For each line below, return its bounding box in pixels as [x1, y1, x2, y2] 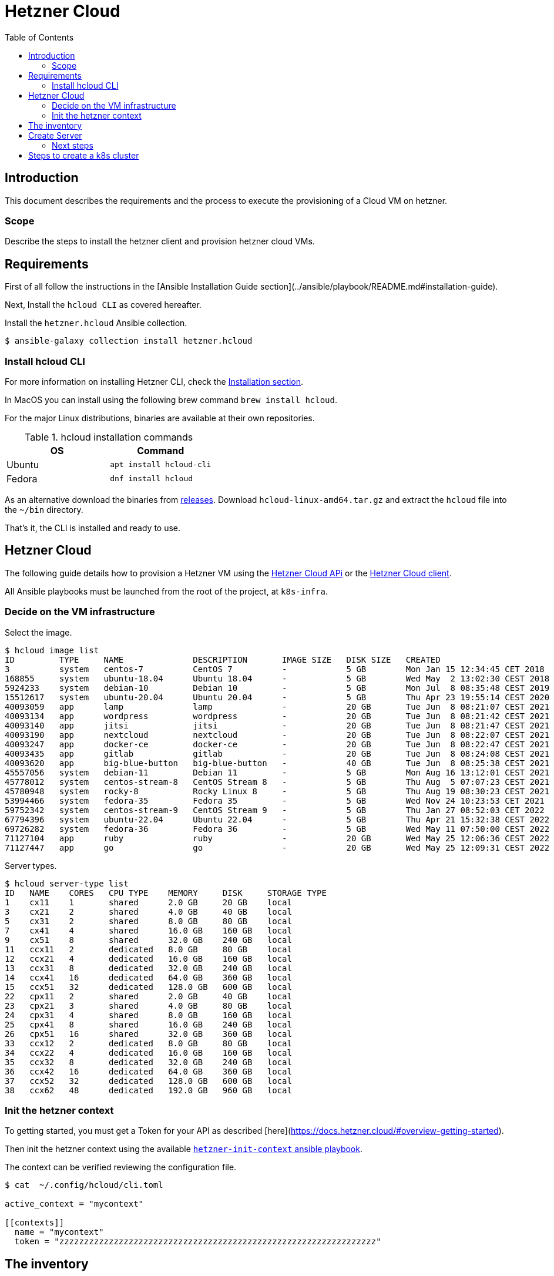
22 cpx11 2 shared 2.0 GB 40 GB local [5, 991, 292, 1001]
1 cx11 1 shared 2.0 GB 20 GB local [5, 897, 292, 907]
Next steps [52, 140, 93, 150]
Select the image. [5, 627, 72, 637]
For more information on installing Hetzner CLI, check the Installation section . [5, 376, 304, 387]
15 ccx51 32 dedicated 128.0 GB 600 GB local [5, 982, 292, 992]
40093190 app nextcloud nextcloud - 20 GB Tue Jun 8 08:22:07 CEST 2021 [5, 730, 550, 740]
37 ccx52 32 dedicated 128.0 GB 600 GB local [5, 1076, 292, 1086]
